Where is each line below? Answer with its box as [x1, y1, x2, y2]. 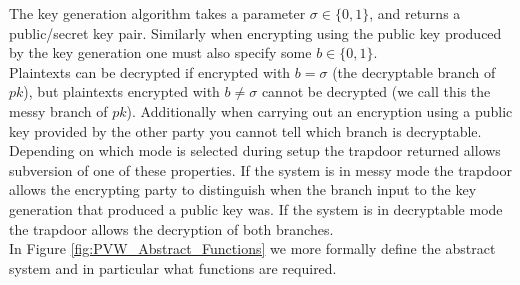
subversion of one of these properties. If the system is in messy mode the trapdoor [9, 159, 512, 180]
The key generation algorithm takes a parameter [9, 3, 306, 23]
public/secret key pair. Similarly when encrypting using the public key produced [9, 22, 502, 43]
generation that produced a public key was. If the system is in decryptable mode [9, 198, 503, 219]
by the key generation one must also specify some [9, 42, 312, 63]
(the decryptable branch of [332, 61, 496, 82]
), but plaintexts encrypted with [23, 81, 220, 102]
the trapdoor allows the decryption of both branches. [9, 218, 334, 239]
